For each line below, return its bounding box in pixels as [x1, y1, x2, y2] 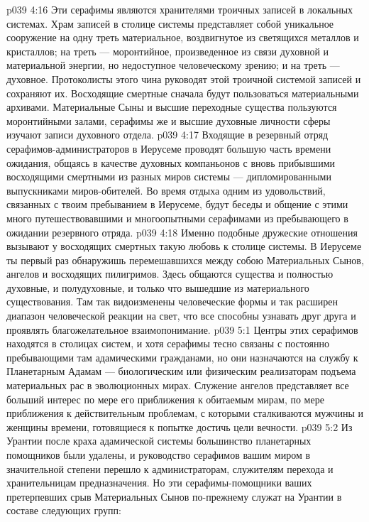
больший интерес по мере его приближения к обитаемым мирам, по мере [6, 391, 324, 406]
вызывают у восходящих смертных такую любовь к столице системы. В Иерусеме [6, 239, 362, 254]
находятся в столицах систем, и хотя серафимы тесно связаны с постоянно [6, 336, 329, 351]
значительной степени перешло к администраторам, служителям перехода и [6, 461, 334, 476]
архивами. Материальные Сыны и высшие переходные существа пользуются [6, 99, 337, 114]
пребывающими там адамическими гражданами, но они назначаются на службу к [6, 349, 358, 364]
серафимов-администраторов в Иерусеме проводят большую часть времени [6, 141, 331, 156]
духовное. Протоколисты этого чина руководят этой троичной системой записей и [6, 71, 361, 86]
